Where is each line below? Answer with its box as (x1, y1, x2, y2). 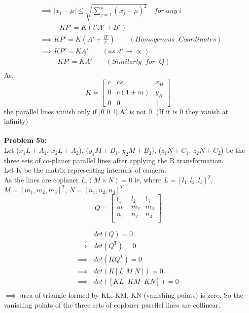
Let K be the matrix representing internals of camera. (4, 165, 167, 175)
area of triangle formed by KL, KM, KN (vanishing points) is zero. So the (20, 289, 243, 300)
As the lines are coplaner (4, 175, 79, 185)
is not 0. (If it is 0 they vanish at (129, 106, 229, 116)
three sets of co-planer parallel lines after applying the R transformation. (4, 155, 224, 165)
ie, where (134, 175, 162, 185)
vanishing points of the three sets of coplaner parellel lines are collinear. (4, 299, 220, 310)
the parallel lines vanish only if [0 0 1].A (4, 106, 125, 116)
